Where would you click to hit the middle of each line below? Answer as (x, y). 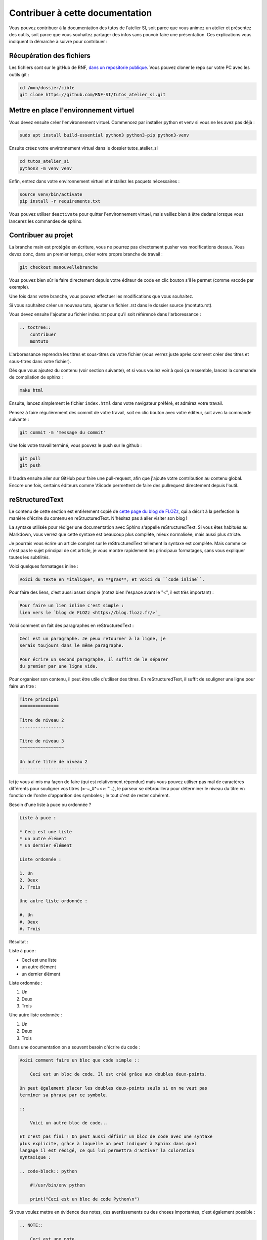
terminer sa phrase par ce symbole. (64, 1095)
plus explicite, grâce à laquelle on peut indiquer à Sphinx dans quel (108, 1144)
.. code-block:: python (48, 1171)
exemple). (19, 287)
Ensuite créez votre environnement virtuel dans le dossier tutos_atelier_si (84, 148)
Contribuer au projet (41, 235)
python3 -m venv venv (46, 168)
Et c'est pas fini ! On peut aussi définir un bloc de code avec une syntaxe (116, 1137)
